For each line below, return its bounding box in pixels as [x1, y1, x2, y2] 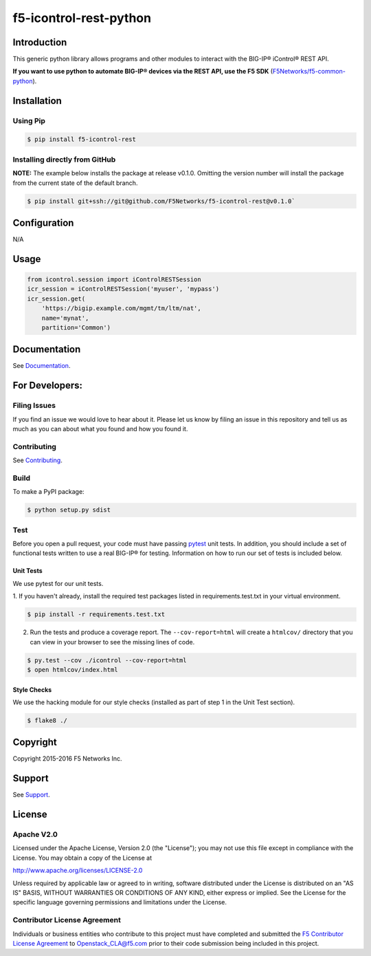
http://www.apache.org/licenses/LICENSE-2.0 [12, 867, 143, 875]
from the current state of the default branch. [12, 179, 138, 187]
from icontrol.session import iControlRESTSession [27, 276, 202, 283]
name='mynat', [41, 314, 89, 322]
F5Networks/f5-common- [272, 67, 346, 76]
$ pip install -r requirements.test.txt [27, 611, 165, 618]
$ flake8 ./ [27, 716, 68, 724]
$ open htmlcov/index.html [27, 666, 118, 673]
